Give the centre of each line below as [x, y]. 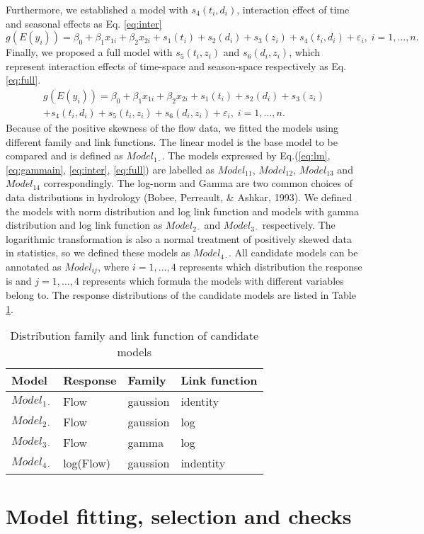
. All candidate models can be [293, 252]
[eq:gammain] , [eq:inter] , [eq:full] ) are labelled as [110, 169]
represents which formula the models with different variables [213, 281]
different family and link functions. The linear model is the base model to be [172, 141]
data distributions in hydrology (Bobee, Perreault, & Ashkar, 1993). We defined [179, 197]
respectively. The [299, 225]
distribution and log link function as [84, 225]
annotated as [34, 266]
